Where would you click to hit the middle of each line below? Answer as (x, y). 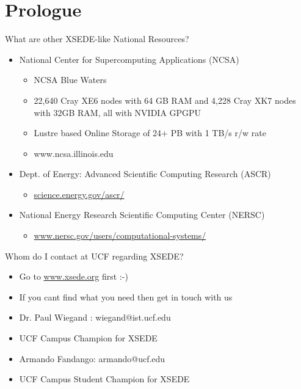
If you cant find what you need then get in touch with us (126, 296)
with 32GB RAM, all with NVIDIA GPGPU (118, 112)
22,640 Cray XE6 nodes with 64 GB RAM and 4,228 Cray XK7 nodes (165, 100)
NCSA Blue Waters (70, 80)
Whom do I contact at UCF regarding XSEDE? (94, 256)
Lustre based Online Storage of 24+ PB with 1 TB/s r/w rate (150, 133)
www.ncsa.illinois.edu (74, 153)
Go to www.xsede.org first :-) (74, 276)
